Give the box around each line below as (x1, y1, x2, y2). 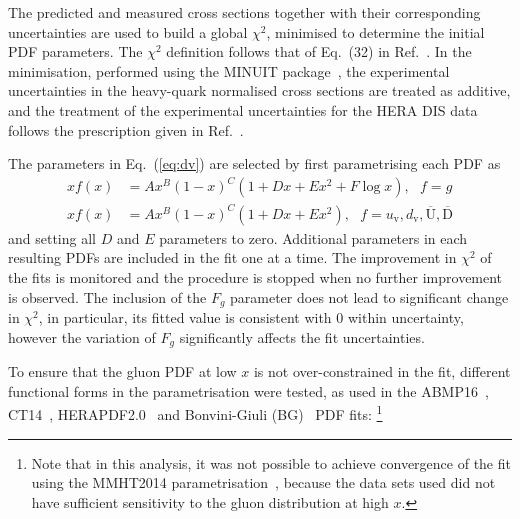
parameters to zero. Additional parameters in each (159, 227, 468, 248)
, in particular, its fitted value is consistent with (38, 307, 332, 328)
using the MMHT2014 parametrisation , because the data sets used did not (31, 472, 496, 493)
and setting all (8, 227, 96, 248)
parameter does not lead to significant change (230, 286, 509, 307)
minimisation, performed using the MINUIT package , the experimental (8, 60, 450, 81)
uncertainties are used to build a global (8, 21, 248, 42)
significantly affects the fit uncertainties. (179, 326, 425, 347)
